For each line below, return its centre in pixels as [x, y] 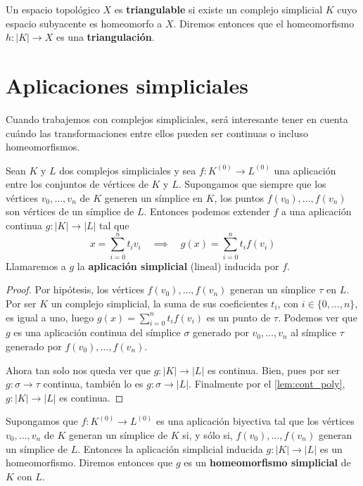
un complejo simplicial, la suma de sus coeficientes [159, 303]
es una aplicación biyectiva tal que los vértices [255, 421]
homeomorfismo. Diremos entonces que [89, 462]
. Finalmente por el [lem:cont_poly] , [267, 384]
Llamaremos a [36, 266]
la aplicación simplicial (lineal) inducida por [178, 266]
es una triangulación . [105, 37]
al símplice [313, 332]
